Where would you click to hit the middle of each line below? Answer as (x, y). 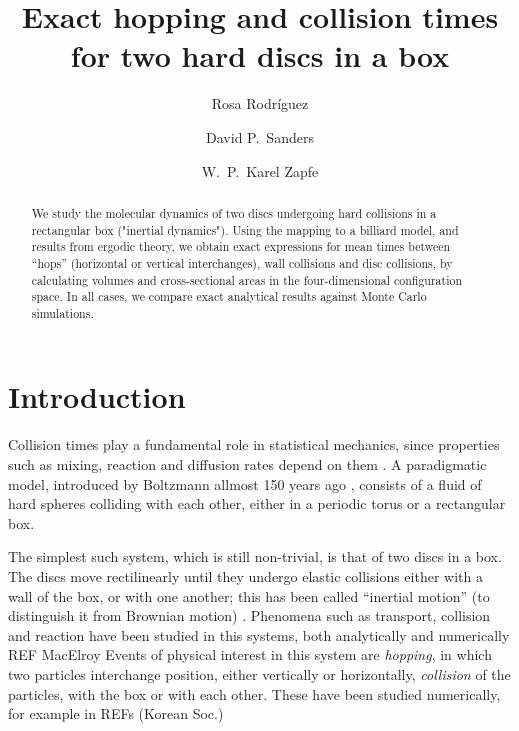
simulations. (62, 312)
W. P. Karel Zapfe (260, 170)
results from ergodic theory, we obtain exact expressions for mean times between (241, 246)
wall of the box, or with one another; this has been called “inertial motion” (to (249, 595)
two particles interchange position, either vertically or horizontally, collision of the (259, 673)
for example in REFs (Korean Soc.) (116, 713)
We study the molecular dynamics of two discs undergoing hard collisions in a (234, 212)
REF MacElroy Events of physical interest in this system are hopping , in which (250, 654)
